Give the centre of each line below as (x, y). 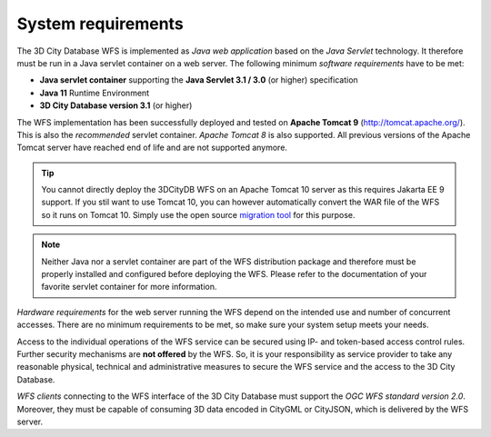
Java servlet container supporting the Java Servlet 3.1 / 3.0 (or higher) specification (199, 80)
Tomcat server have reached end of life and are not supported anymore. (152, 148)
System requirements (100, 24)
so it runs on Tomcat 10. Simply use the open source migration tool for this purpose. (198, 214)
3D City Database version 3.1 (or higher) (116, 105)
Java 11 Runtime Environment (95, 93)
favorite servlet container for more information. (129, 287)
